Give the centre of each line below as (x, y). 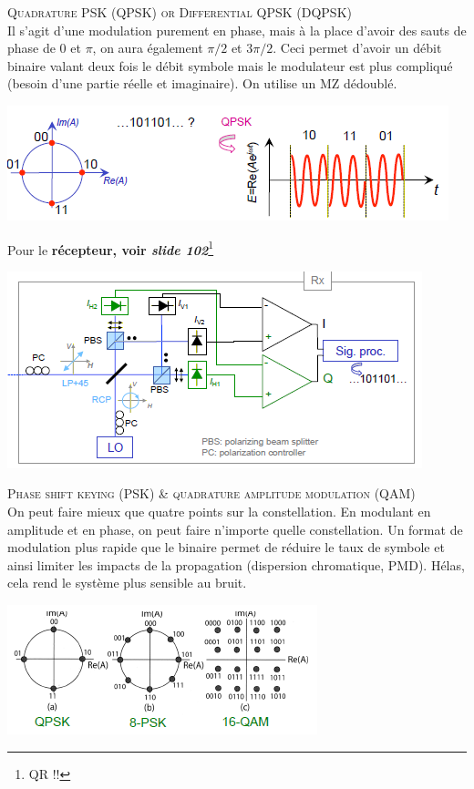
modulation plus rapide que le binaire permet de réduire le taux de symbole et (226, 547)
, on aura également (148, 48)
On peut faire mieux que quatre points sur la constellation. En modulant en (219, 511)
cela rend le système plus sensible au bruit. (127, 583)
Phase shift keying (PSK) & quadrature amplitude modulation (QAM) (211, 493)
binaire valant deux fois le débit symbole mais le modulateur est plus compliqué (230, 65)
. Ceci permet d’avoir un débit (357, 48)
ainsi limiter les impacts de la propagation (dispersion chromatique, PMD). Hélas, (236, 564)
